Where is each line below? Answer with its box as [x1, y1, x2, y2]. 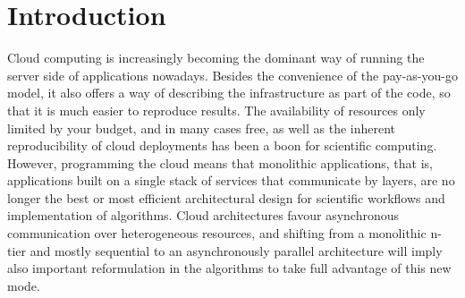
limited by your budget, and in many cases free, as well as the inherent [7, 118, 396, 137]
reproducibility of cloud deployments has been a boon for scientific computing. [7, 136, 437, 155]
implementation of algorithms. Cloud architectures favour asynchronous [7, 206, 400, 225]
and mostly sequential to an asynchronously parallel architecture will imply [30, 241, 443, 260]
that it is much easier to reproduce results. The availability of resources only [7, 100, 426, 119]
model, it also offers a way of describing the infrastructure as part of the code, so [7, 83, 451, 102]
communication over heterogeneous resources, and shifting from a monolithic [7, 224, 427, 243]
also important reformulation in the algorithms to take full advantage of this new [7, 259, 452, 277]
